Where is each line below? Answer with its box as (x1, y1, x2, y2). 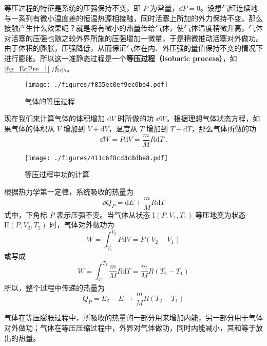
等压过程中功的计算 (25, 169, 89, 180)
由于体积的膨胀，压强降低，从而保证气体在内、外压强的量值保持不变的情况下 (4, 43, 263, 53)
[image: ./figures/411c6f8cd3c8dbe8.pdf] (25, 154, 168, 162)
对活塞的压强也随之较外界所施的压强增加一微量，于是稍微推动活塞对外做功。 (4, 32, 263, 43)
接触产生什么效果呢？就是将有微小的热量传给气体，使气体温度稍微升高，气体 (4, 23, 263, 33)
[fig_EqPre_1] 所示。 (4, 63, 74, 73)
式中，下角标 (4, 209, 47, 220)
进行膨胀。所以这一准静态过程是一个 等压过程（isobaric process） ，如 (4, 52, 237, 63)
